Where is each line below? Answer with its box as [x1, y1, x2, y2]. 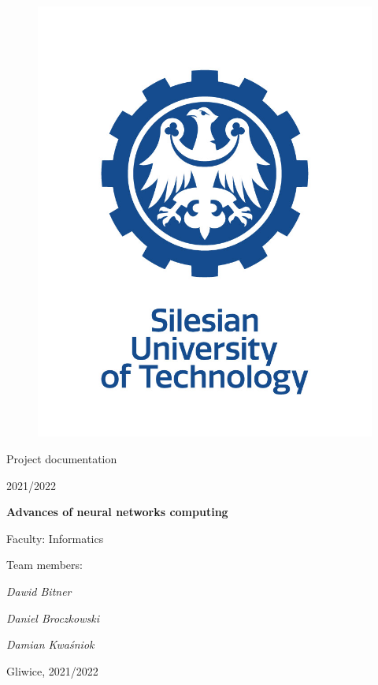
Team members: [6, 556, 83, 573]
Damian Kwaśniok [6, 636, 94, 653]
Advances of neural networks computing [6, 503, 228, 520]
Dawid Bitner [6, 582, 72, 599]
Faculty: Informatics [6, 530, 104, 546]
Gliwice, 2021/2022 [6, 662, 98, 679]
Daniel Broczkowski [6, 609, 99, 626]
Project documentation [6, 450, 117, 466]
